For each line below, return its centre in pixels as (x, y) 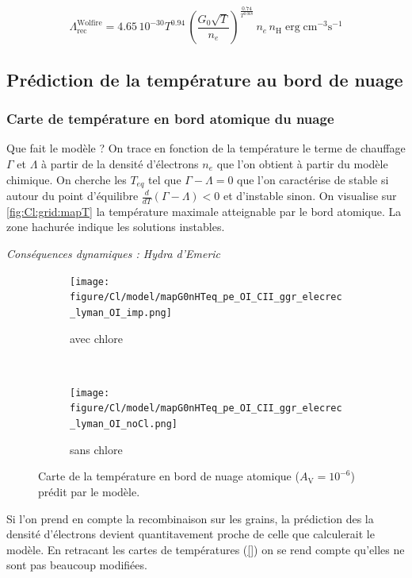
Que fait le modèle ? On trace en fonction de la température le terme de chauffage (206, 148)
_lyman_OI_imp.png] (121, 312)
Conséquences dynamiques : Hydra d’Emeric (114, 254)
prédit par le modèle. (89, 491)
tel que (165, 179)
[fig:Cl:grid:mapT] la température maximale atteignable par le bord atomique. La (204, 211)
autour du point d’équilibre (72, 195)
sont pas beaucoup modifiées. (77, 565)
